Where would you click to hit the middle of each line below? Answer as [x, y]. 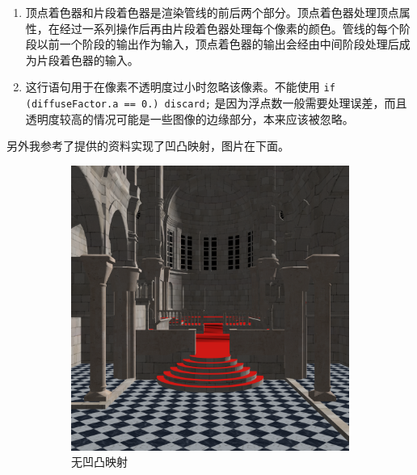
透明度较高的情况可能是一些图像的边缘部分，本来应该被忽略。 [190, 118]
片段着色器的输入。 [88, 59]
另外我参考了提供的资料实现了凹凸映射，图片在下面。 [148, 146]
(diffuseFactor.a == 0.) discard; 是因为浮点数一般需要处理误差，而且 [216, 103]
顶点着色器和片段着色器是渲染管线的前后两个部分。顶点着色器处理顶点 [212, 12]
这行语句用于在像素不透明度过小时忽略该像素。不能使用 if [180, 87]
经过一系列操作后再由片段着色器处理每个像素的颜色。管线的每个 [229, 28]
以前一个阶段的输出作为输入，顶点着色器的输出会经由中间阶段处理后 [218, 44]
